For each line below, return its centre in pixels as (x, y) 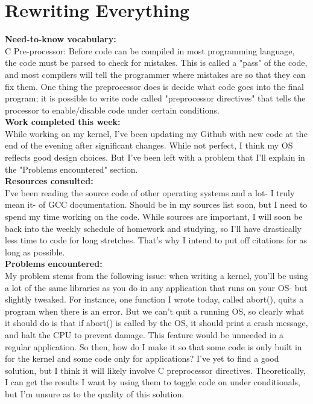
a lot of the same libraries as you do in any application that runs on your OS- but (156, 287)
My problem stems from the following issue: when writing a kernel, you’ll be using (156, 275)
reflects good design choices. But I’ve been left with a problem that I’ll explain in (155, 157)
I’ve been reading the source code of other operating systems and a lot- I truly (150, 192)
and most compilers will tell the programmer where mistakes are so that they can (155, 74)
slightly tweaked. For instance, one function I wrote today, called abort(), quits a (154, 299)
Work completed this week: (63, 122)
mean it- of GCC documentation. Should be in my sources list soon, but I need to (156, 204)
